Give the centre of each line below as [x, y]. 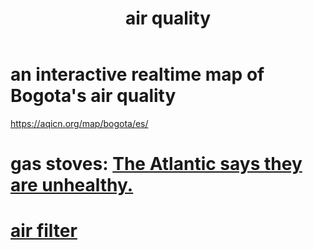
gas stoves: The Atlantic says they [156, 164]
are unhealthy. [72, 185]
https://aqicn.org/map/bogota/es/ [79, 123]
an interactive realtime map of [137, 74]
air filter [44, 231]
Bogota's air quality [93, 96]
